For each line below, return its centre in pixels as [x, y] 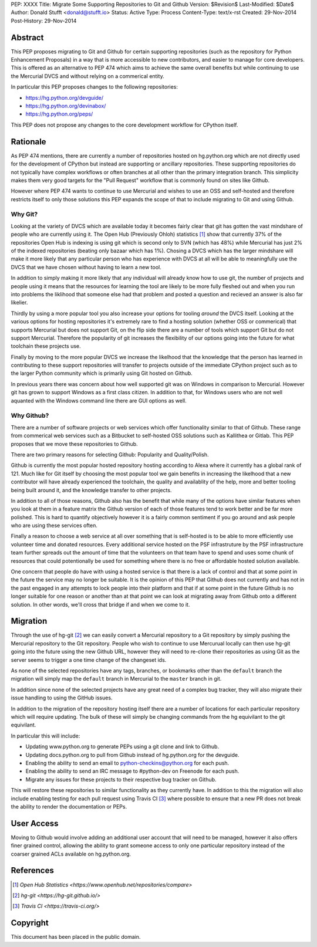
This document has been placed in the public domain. [76, 937]
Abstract [27, 37]
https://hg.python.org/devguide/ [65, 97]
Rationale [28, 142]
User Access [35, 823]
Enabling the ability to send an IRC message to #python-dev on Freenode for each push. [132, 771]
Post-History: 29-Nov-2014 [44, 21]
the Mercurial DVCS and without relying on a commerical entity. [87, 76]
